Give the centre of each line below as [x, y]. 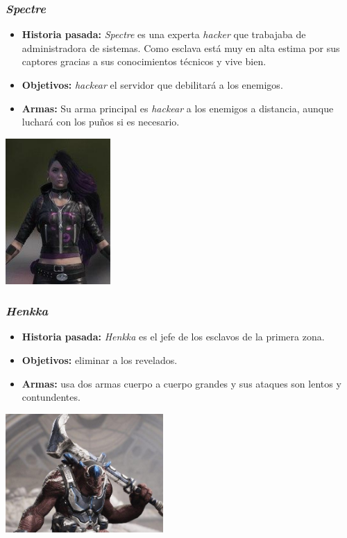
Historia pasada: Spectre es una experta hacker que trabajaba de [164, 34]
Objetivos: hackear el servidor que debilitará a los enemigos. [152, 85]
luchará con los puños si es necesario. [101, 122]
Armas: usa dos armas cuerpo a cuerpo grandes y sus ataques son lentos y [181, 383]
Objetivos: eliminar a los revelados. [100, 360]
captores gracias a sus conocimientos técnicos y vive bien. [144, 61]
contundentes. [51, 397]
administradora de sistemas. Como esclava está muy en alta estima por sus [181, 47]
